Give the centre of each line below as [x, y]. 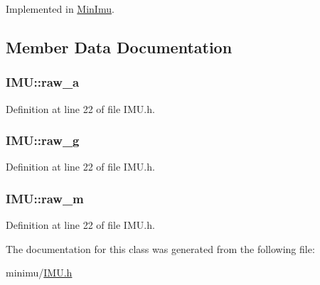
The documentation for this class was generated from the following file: [160, 248]
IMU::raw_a [43, 82]
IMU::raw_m [45, 198]
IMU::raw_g [43, 140]
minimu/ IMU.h [39, 273]
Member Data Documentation [119, 47]
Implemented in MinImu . [60, 9]
